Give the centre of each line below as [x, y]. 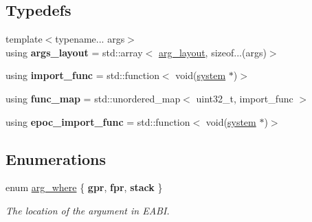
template [24, 39]
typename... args [90, 39]
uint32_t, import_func [245, 98]
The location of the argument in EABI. [88, 210]
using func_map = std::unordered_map [93, 98]
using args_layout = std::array [74, 52]
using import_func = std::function [82, 75]
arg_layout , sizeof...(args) [212, 52]
